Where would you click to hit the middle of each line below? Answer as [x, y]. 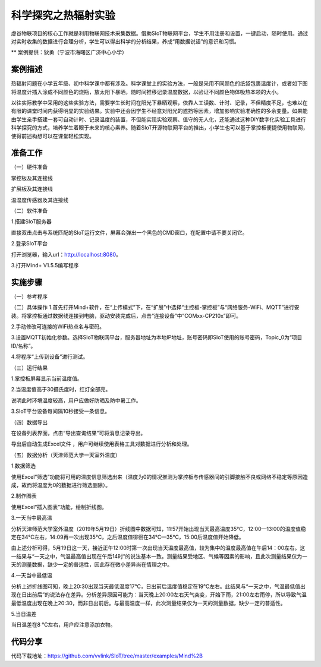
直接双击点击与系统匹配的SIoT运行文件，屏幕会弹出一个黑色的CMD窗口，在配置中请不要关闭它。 [129, 232]
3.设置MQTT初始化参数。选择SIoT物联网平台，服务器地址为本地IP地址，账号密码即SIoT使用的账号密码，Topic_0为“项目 [157, 337]
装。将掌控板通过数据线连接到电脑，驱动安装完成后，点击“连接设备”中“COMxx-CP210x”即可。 [126, 315]
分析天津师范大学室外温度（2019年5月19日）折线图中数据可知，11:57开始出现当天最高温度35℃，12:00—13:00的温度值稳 [158, 529]
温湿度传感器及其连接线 [40, 200]
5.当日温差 [24, 614]
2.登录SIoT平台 [29, 244]
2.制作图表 [24, 496]
